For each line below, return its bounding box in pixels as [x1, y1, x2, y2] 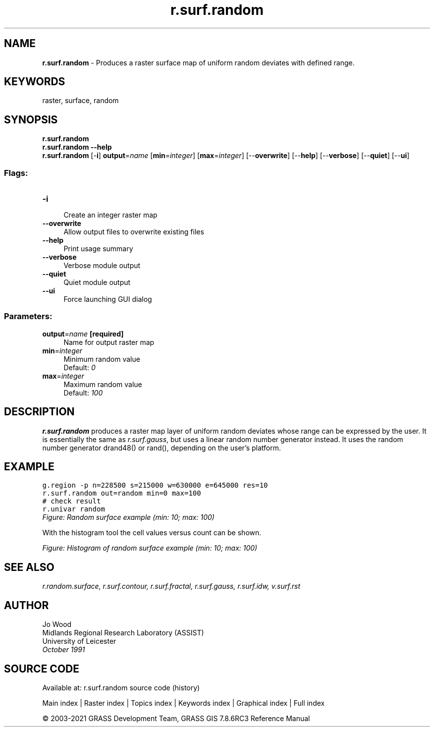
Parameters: [4, 311, 53, 322]
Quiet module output [63, 278, 131, 287]
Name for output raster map [63, 337, 155, 346]
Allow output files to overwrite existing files [63, 227, 204, 236]
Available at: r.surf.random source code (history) [42, 683, 200, 692]
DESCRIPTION [4, 405, 75, 418]
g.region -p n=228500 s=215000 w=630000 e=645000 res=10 [42, 481, 268, 490]
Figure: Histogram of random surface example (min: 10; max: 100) [42, 544, 258, 553]
